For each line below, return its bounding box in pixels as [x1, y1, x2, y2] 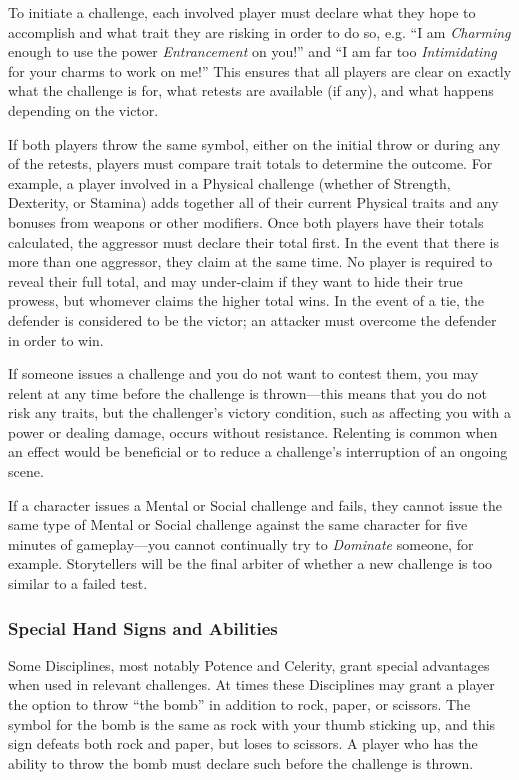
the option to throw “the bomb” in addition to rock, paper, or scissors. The [8, 694, 471, 715]
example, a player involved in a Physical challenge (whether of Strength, [8, 172, 451, 193]
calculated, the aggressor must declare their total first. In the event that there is [8, 231, 499, 252]
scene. [8, 461, 44, 482]
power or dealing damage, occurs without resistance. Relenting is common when [8, 421, 498, 442]
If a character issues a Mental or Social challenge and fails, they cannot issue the [8, 494, 503, 515]
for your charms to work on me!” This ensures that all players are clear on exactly [8, 60, 512, 81]
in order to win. [8, 329, 104, 350]
